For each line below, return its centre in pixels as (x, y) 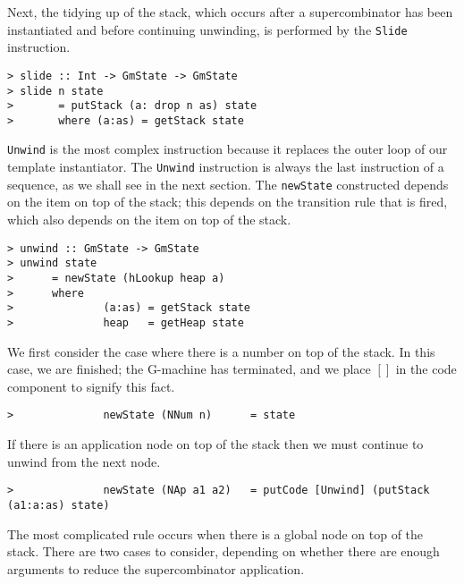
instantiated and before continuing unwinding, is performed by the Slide (207, 29)
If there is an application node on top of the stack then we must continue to (215, 444)
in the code (426, 369)
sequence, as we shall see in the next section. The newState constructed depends (228, 184)
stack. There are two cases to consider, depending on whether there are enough (224, 551)
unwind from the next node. (84, 461)
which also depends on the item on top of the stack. (149, 220)
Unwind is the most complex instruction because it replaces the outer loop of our (228, 149)
